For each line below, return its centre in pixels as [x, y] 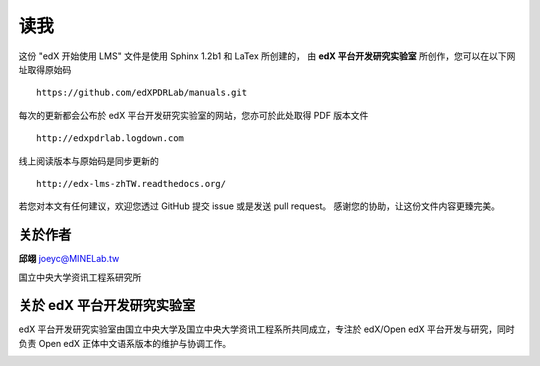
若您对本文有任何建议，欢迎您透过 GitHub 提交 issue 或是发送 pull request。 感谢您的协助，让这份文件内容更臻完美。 [259, 206]
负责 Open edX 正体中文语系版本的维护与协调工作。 [125, 343]
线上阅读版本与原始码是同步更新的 [88, 161]
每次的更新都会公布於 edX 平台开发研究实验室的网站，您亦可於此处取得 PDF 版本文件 [193, 115]
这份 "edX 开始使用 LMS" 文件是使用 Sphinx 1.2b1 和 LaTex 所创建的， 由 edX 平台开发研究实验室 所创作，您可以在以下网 [267, 56]
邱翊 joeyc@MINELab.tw [69, 259]
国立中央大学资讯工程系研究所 [80, 277]
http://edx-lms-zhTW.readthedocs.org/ [131, 183]
